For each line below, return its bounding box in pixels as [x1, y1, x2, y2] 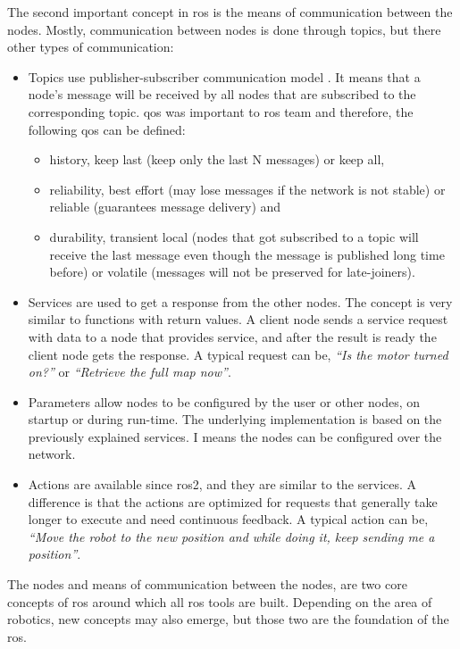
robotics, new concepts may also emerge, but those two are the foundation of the [7, 610, 449, 628]
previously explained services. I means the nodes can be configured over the [28, 427, 442, 445]
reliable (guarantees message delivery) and [49, 197, 281, 216]
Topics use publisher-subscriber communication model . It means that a [28, 67, 421, 86]
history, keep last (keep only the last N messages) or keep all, [49, 150, 385, 169]
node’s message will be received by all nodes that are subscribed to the [28, 85, 416, 104]
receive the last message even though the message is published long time [49, 245, 445, 263]
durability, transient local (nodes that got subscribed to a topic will [49, 227, 419, 245]
